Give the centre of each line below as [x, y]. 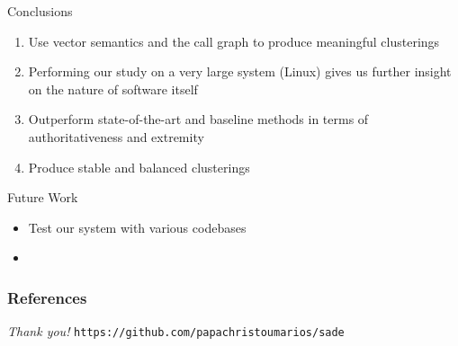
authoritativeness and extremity [116, 136]
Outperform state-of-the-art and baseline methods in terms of [198, 119]
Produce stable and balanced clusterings [139, 167]
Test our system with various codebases [137, 227]
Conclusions [40, 11]
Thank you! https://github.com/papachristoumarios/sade [176, 331]
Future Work [43, 197]
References [47, 297]
